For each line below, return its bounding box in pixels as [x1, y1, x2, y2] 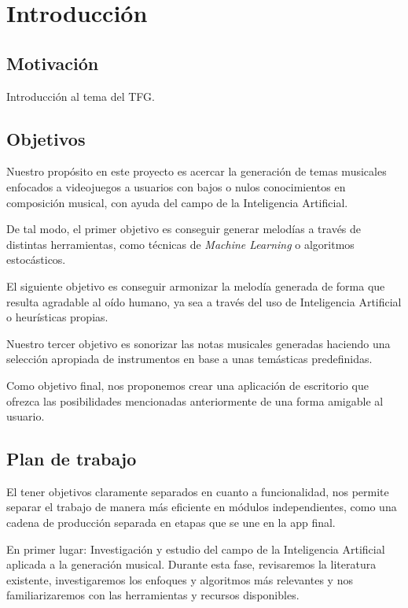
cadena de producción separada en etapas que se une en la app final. [6, 514, 336, 531]
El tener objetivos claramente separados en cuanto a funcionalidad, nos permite [6, 483, 389, 499]
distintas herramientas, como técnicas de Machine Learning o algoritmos [6, 235, 355, 252]
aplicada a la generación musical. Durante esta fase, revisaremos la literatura [6, 556, 377, 573]
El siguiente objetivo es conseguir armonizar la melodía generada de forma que [6, 277, 385, 294]
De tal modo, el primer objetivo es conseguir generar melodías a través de [6, 221, 362, 237]
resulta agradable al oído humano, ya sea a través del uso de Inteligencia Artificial [6, 293, 402, 310]
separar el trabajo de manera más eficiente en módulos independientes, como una [6, 499, 397, 515]
